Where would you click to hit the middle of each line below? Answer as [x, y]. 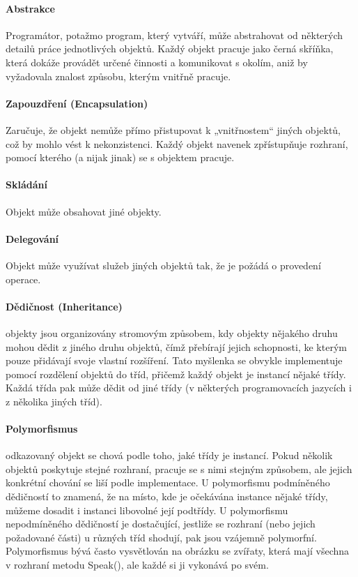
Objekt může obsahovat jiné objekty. [84, 211]
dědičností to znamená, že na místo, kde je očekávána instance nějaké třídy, [167, 496]
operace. [23, 279]
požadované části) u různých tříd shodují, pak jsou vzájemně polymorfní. [161, 537]
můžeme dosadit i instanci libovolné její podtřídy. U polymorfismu [147, 510]
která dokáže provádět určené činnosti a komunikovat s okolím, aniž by [157, 62]
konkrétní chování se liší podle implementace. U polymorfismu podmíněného [168, 482]
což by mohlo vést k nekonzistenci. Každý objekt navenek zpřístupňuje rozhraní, [177, 143]
